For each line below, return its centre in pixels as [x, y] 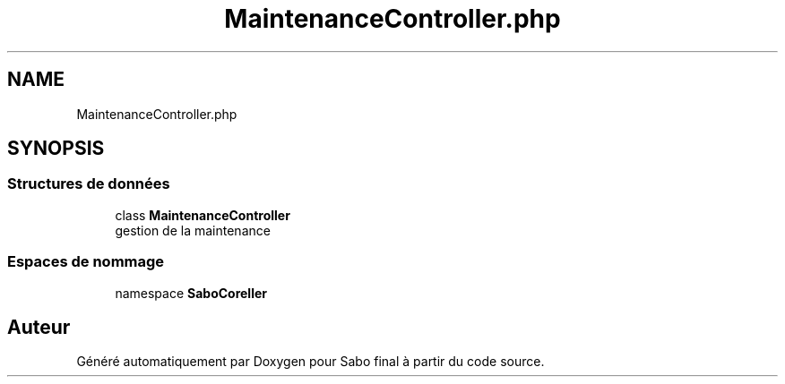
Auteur [39, 327]
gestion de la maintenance [193, 230]
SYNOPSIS [56, 149]
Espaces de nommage [86, 262]
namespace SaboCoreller [191, 293]
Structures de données [89, 184]
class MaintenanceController [203, 215]
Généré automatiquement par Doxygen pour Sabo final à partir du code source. [311, 362]
